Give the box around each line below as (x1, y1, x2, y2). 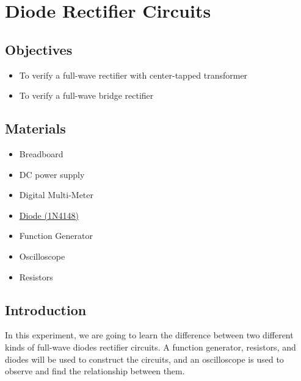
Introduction (5, 300, 87, 319)
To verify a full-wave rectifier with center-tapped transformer (19, 68, 248, 81)
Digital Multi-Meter (19, 188, 93, 201)
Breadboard (19, 147, 63, 160)
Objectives (5, 40, 73, 59)
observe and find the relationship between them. (5, 365, 185, 377)
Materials (5, 119, 66, 138)
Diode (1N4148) (19, 208, 79, 221)
